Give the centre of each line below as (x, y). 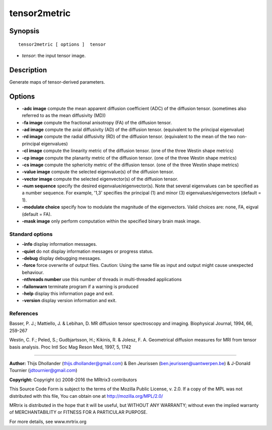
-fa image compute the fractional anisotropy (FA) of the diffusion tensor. (97, 122)
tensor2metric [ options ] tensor (62, 44)
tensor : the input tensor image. (54, 55)
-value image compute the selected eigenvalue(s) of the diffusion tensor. (98, 172)
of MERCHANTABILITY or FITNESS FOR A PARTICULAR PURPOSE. (79, 412)
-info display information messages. (59, 244)
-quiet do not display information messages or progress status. (88, 251)
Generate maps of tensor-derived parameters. (57, 82)
